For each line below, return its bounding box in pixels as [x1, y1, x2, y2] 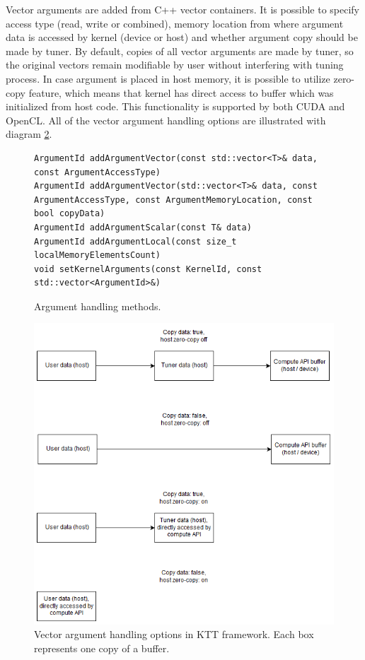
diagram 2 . [6, 126, 52, 141]
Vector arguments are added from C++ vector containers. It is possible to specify [6, 2, 359, 16]
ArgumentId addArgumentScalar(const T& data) [34, 222, 252, 232]
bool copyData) [34, 208, 105, 219]
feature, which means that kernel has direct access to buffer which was [28, 85, 334, 100]
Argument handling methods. [34, 298, 161, 313]
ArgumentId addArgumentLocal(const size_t [34, 236, 237, 247]
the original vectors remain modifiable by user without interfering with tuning [6, 57, 344, 72]
